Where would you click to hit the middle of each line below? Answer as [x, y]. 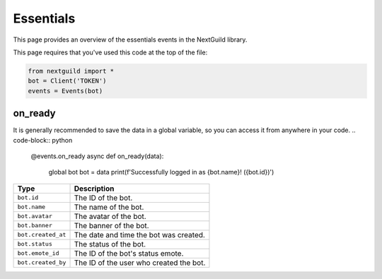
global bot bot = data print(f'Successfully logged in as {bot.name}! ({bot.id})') [161, 172]
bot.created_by [42, 262]
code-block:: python [43, 140]
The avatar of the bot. [110, 216]
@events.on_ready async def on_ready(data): [97, 156]
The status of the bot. [110, 244]
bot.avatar [35, 216]
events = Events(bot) [65, 91]
